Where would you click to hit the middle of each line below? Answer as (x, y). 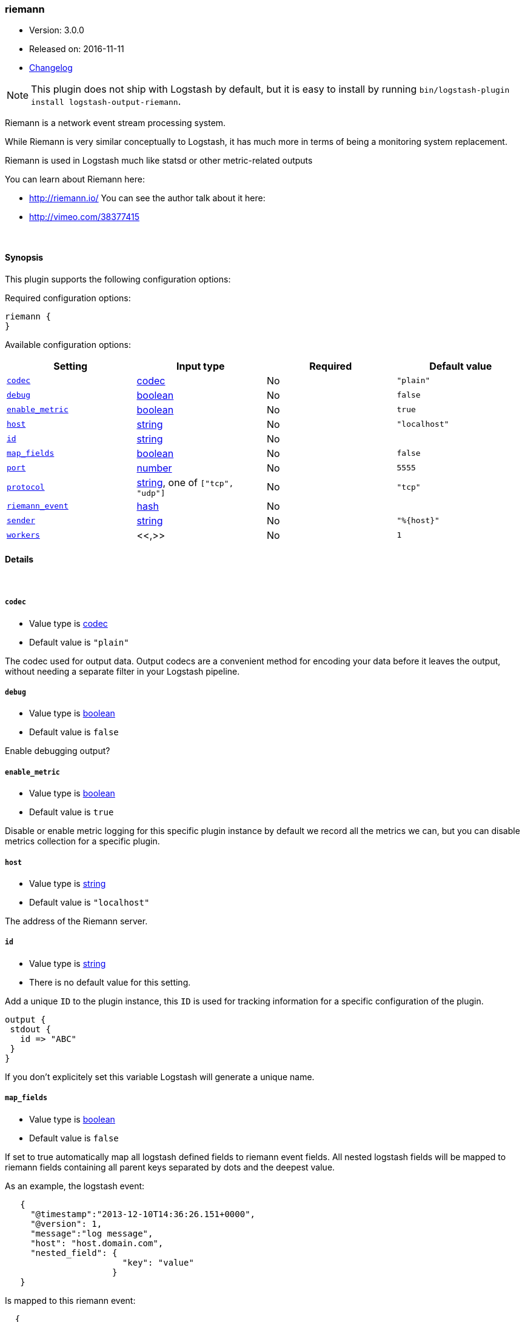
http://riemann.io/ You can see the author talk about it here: (147, 198)
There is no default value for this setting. (110, 982)
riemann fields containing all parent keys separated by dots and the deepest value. (170, 1167)
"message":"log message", (92, 1233)
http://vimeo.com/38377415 (84, 217)
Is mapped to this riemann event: (70, 1300)
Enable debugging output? (58, 751)
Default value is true (72, 812)
